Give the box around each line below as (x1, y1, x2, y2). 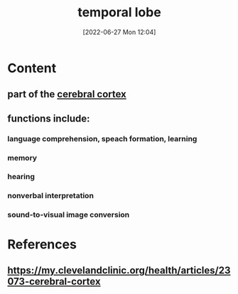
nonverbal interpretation (7, 191, 94, 201)
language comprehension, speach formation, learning (7, 134, 198, 143)
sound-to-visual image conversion (7, 210, 130, 220)
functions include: (7, 112, 90, 124)
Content (7, 60, 57, 76)
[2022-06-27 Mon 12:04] (82, 28, 156, 36)
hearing (7, 172, 36, 182)
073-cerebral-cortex (7, 275, 101, 288)
